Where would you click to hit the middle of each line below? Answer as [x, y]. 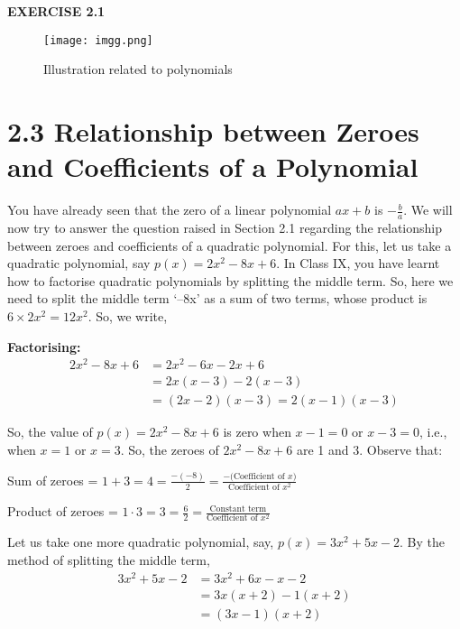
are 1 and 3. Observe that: [370, 449]
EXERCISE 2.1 [56, 11]
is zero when [257, 432]
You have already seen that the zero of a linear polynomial [170, 210]
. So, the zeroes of [170, 449]
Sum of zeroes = [53, 480]
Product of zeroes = [63, 511]
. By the [422, 542]
